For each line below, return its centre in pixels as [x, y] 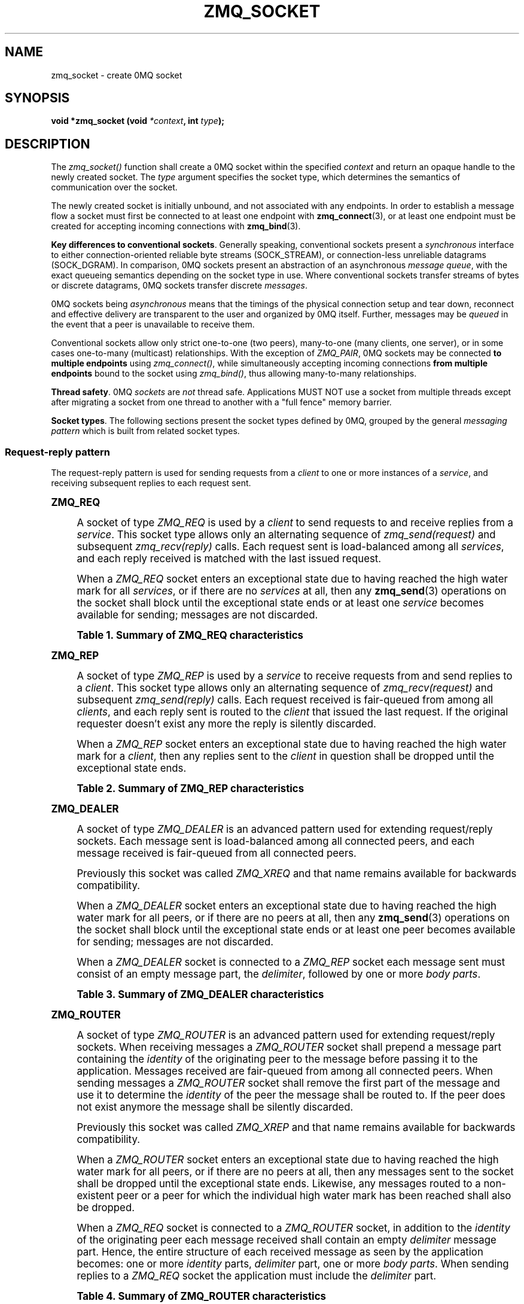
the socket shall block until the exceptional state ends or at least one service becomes [280, 603]
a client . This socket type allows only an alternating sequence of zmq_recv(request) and [285, 688]
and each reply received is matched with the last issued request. [229, 559]
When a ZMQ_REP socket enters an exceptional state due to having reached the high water [292, 745]
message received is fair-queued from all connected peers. [217, 853]
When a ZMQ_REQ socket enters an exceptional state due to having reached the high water [292, 579]
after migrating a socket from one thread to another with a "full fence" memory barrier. [221, 402]
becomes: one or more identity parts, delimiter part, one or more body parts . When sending [293, 1264]
